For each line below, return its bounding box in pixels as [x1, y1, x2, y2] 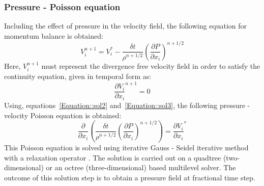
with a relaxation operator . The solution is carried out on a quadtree [4, 152, 221, 163]
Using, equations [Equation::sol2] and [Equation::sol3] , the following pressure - [4, 99, 250, 110]
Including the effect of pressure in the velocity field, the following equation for [4, 20, 247, 31]
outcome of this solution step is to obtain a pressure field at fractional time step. [4, 172, 255, 182]
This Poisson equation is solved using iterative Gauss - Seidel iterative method [4, 142, 249, 153]
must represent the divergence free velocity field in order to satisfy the [41, 60, 260, 71]
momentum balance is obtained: [4, 30, 103, 41]
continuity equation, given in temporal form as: [4, 71, 152, 82]
